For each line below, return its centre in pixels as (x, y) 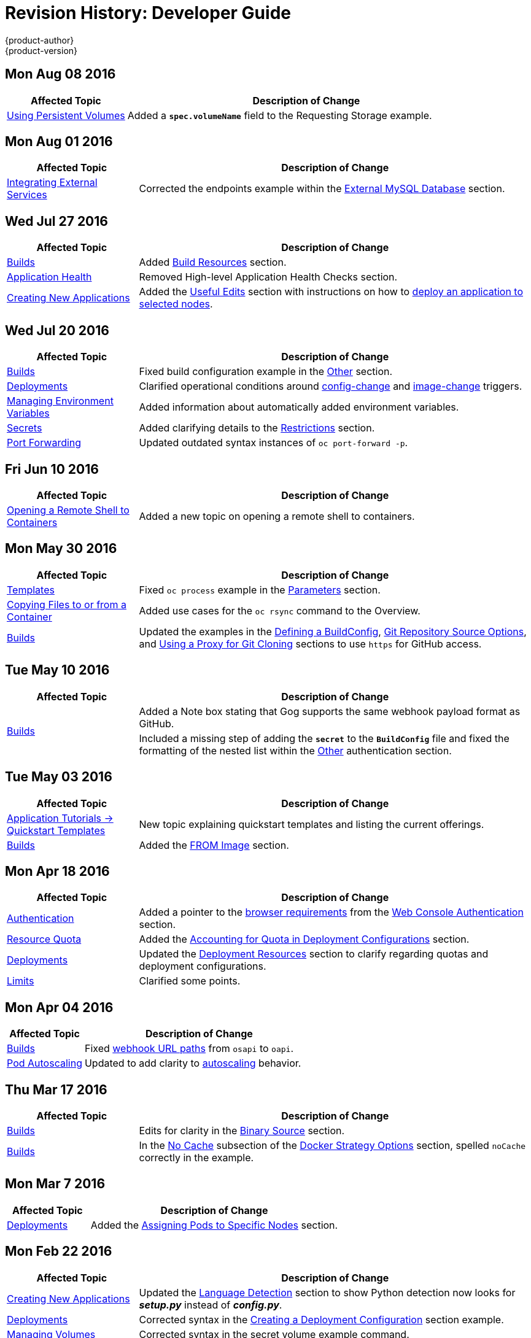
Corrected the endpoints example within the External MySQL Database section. (322, 189)
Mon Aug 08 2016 (60, 74)
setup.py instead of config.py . (211, 1305)
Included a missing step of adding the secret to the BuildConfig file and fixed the (324, 738)
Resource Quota (44, 939)
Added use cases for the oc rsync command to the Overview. (280, 610)
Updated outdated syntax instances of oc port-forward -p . (273, 443)
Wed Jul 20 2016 (57, 330)
